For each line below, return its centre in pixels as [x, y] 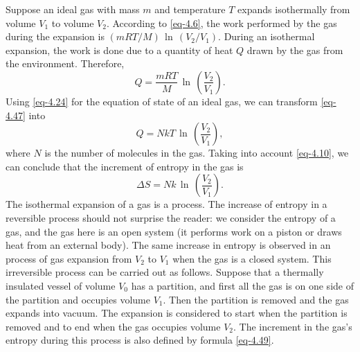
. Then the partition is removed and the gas [256, 299]
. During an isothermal [267, 36]
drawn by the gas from [295, 50]
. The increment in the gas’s [293, 326]
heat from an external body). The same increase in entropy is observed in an [168, 245]
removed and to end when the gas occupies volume [113, 326]
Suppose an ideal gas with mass [73, 9]
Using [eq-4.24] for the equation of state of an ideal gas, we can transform [162, 101]
